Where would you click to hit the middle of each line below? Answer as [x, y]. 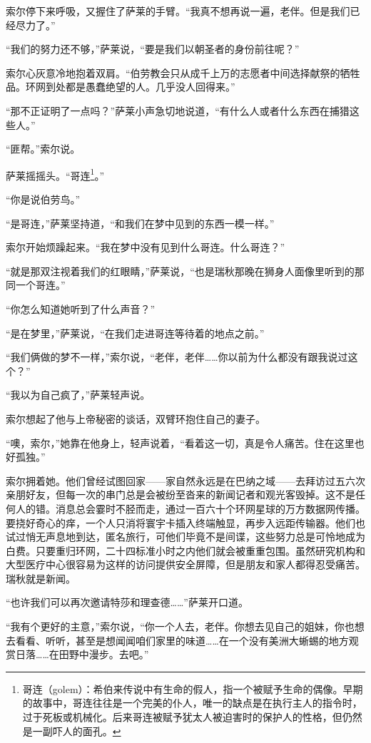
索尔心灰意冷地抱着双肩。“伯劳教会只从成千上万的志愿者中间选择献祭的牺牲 [183, 72]
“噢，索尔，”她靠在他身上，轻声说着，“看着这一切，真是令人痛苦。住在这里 [180, 442]
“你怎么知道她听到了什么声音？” [81, 308]
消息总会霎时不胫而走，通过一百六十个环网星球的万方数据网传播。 [210, 508]
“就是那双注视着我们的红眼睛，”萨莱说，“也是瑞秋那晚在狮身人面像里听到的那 [185, 271]
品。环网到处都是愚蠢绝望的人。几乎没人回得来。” [121, 87]
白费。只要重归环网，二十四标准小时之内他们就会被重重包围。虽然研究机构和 [185, 550]
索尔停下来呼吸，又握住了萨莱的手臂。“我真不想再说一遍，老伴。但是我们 [178, 11]
